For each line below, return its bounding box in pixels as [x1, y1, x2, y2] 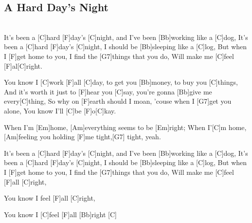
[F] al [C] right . [4, 60, 42, 71]
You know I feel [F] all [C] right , [4, 193, 95, 203]
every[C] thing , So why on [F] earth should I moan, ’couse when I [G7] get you [4, 96, 232, 106]
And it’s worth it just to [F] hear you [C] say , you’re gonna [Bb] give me [4, 86, 212, 96]
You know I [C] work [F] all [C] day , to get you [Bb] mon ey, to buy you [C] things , [4, 77, 238, 87]
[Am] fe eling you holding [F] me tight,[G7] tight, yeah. [4, 131, 161, 142]
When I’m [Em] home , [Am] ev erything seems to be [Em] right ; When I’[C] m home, [4, 122, 247, 132]
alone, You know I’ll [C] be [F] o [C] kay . [4, 105, 116, 115]
